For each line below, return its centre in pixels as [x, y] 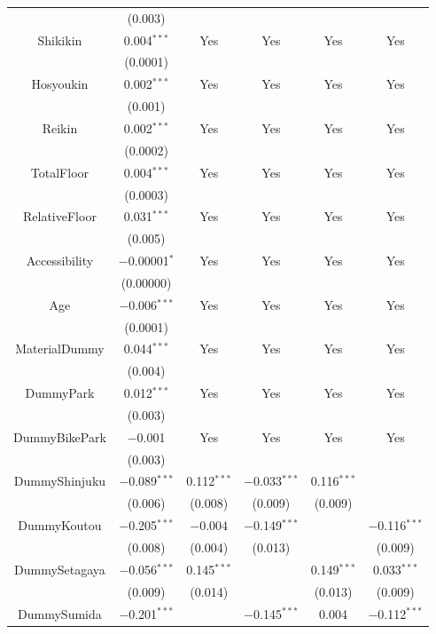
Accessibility [60, 261]
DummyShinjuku [60, 481]
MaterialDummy [60, 349]
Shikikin [60, 40]
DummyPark [60, 393]
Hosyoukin [60, 84]
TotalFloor [60, 172]
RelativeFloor [59, 216]
